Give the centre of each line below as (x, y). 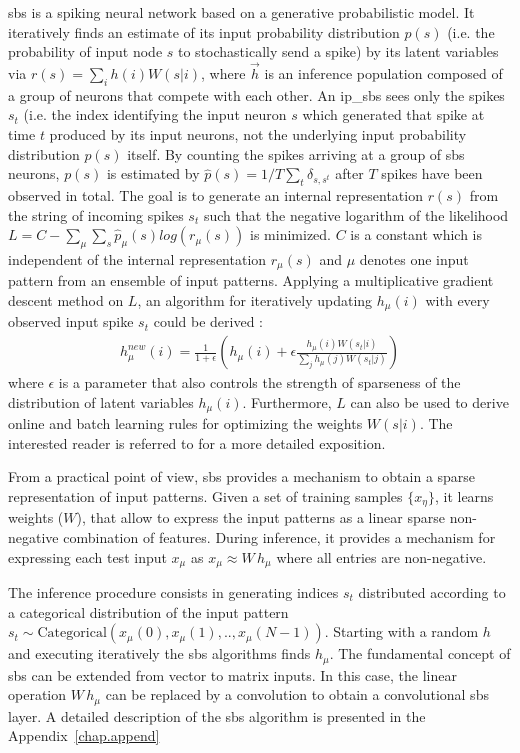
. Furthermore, (287, 401)
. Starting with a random (401, 631)
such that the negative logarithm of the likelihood (356, 214)
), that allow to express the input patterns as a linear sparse (261, 517)
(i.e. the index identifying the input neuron (155, 114)
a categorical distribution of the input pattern (148, 611)
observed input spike (71, 321)
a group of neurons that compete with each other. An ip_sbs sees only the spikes (256, 94)
